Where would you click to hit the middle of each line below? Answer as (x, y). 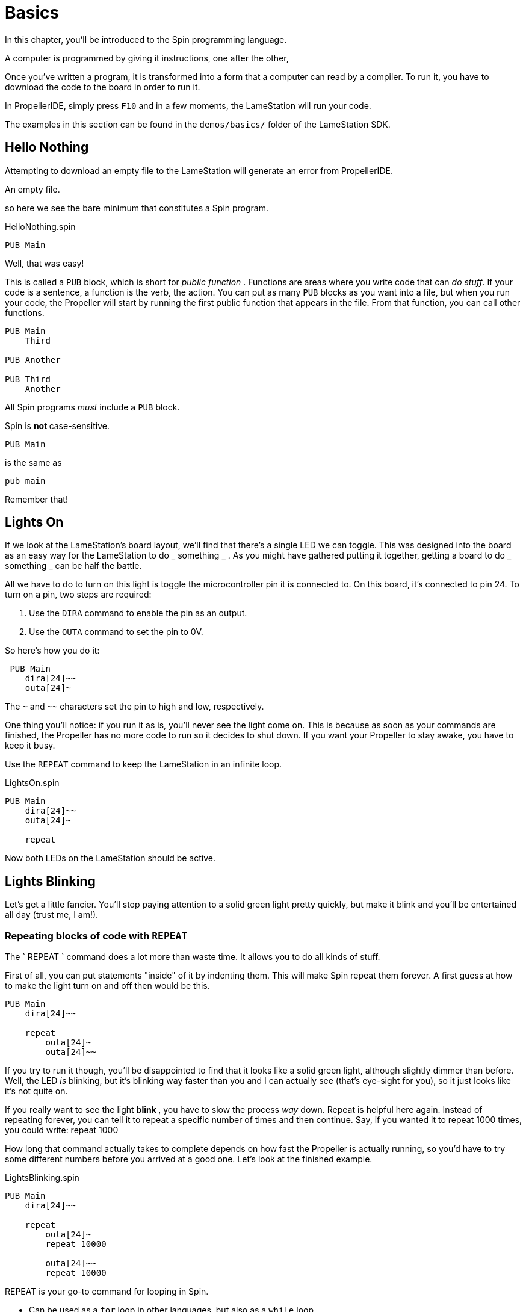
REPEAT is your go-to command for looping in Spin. (107, 1292)
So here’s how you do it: (52, 651)
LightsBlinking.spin (42, 1178)
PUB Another (33, 360)
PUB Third (28, 379)
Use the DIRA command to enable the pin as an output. (138, 613)
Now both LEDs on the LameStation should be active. (110, 858)
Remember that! (36, 499)
